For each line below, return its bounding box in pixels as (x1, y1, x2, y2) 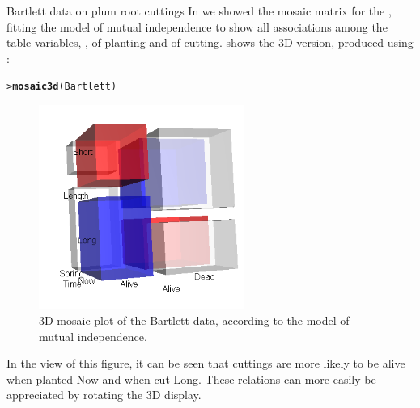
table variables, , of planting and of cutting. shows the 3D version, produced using (6, 34, 414, 51)
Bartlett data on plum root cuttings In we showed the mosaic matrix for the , (6, 2, 392, 19)
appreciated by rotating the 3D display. (6, 386, 202, 403)
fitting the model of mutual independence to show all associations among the (6, 18, 388, 35)
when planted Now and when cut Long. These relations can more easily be (6, 370, 376, 387)
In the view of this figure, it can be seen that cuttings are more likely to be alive (6, 355, 405, 372)
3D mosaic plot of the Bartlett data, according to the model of (39, 312, 350, 329)
